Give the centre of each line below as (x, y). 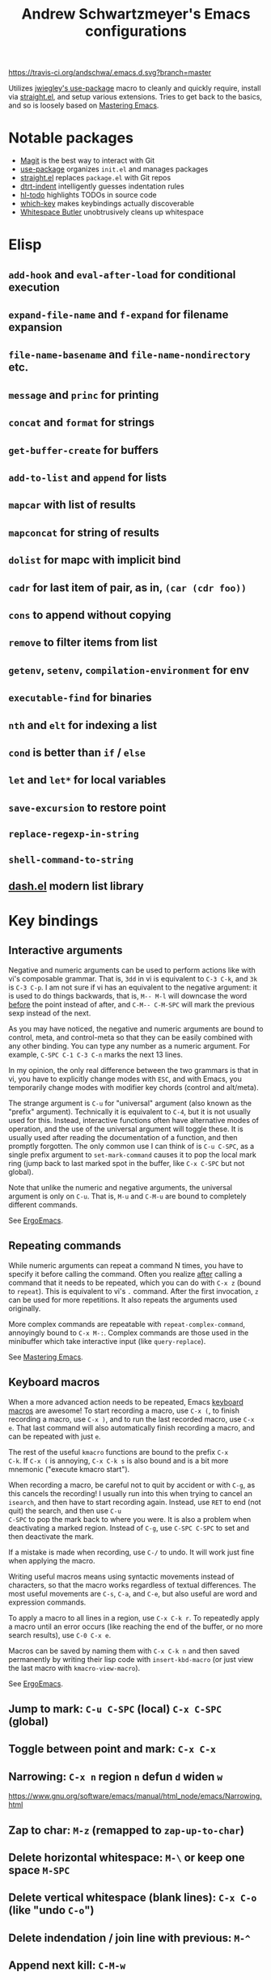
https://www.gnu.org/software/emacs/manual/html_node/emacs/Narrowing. (135, 1796)
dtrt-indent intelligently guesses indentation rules (102, 186)
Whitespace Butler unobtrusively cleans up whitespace (112, 212)
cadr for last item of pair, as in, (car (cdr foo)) (127, 587)
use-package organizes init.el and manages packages (114, 169)
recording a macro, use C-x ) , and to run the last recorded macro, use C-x (131, 1419)
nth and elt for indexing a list (83, 725)
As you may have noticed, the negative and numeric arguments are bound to (136, 1028)
